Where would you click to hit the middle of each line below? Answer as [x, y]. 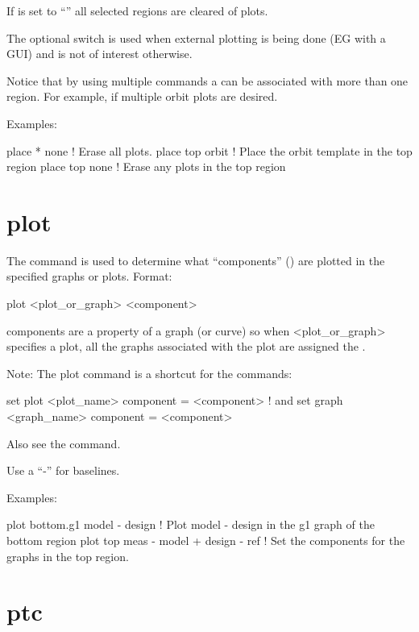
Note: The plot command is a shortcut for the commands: [149, 373]
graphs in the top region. [68, 556]
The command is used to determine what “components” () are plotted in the [196, 260]
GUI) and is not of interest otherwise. [100, 54]
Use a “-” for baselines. [63, 470]
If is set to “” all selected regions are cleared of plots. [137, 10]
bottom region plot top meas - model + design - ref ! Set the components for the [206, 540]
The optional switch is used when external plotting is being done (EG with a [196, 37]
